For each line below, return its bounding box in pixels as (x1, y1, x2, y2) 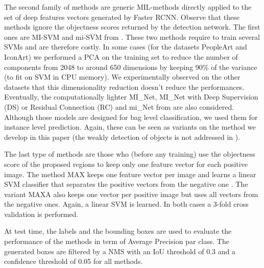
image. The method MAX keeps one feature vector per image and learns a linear (4, 168, 256, 179)
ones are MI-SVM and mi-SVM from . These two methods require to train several (4, 31, 260, 42)
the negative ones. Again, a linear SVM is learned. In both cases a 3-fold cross (4, 199, 249, 209)
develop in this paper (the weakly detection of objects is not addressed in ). (4, 131, 241, 142)
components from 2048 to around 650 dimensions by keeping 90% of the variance (4, 61, 257, 72)
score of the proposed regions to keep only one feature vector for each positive (4, 158, 248, 169)
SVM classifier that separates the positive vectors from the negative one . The (4, 179, 248, 189)
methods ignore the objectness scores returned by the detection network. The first (4, 21, 260, 32)
